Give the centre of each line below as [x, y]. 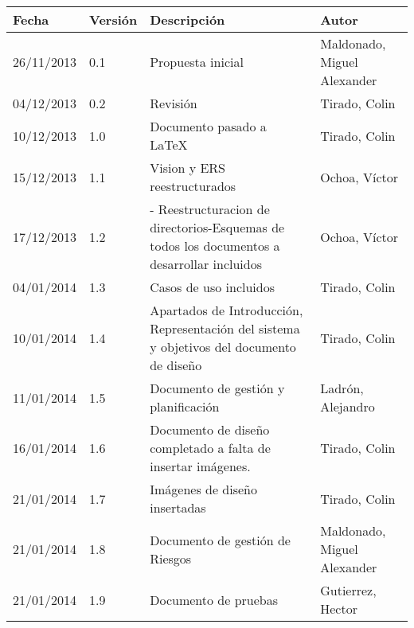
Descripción [187, 20]
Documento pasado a [208, 126]
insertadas [178, 507]
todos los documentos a [215, 246]
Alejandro [348, 406]
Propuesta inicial [197, 62]
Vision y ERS [187, 168]
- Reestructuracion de [210, 209]
